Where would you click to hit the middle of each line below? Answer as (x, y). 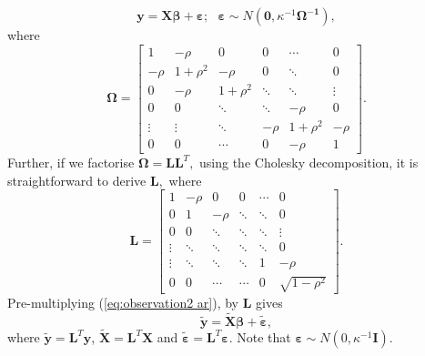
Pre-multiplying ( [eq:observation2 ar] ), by (123, 302)
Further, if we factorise (71, 163)
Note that (264, 337)
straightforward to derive (77, 180)
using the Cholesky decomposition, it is (309, 163)
